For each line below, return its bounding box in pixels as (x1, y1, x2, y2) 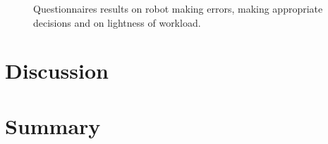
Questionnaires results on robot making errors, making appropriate (33, 1, 323, 15)
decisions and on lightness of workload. (33, 15, 201, 30)
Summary (5, 111, 101, 140)
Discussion (5, 56, 109, 85)
